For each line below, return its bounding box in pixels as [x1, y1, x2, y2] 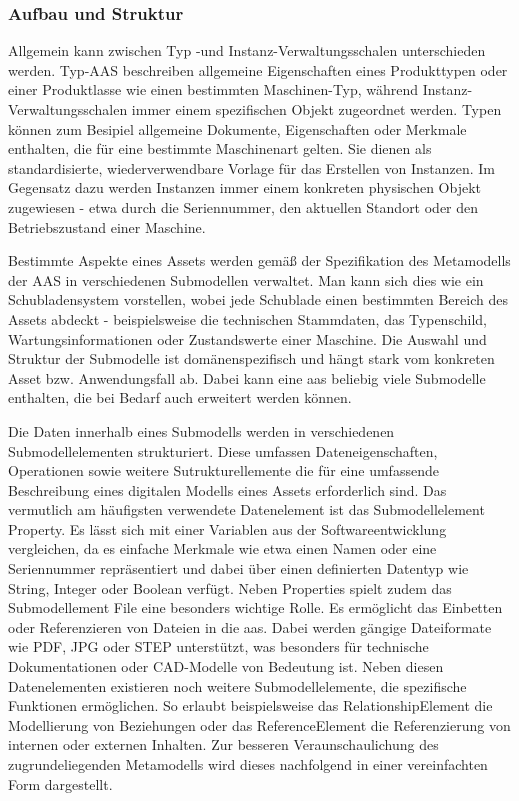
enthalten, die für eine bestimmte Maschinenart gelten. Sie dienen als [8, 138, 432, 159]
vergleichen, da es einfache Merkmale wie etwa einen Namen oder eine [8, 538, 437, 559]
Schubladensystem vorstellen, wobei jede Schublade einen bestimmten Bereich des [8, 289, 508, 310]
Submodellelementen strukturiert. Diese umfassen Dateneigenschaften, [8, 440, 438, 461]
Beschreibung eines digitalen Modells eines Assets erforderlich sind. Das [8, 479, 447, 500]
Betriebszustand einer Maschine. [8, 216, 206, 237]
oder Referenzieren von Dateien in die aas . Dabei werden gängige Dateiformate [8, 616, 492, 637]
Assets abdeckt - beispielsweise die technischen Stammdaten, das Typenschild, [8, 308, 487, 329]
